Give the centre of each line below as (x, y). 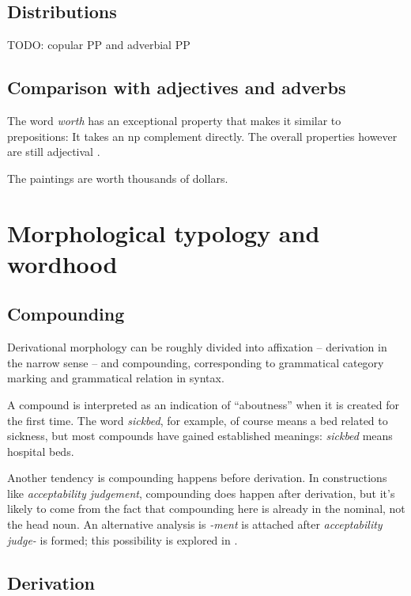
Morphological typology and (164, 232)
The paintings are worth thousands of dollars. (118, 178)
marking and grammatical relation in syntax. (116, 378)
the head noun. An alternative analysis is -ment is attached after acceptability (195, 524)
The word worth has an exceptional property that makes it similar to (174, 120)
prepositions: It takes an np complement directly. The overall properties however (202, 136)
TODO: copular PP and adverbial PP (99, 45)
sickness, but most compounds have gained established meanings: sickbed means (200, 436)
